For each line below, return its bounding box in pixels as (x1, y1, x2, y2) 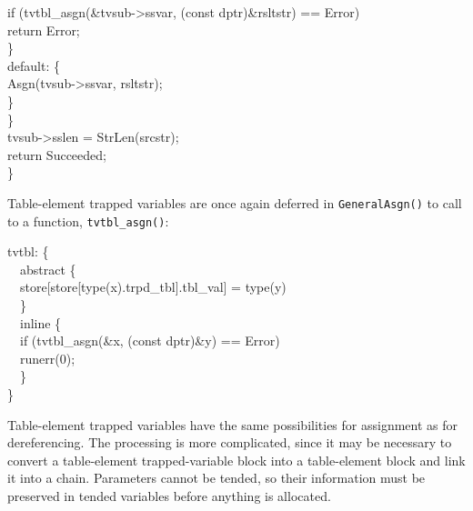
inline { (19, 313, 62, 332)
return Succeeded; (7, 145, 106, 164)
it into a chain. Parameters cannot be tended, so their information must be (7, 468, 426, 487)
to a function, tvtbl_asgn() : (7, 211, 169, 230)
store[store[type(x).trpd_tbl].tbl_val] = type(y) (19, 277, 287, 296)
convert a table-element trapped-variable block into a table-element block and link (7, 450, 466, 469)
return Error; (7, 20, 80, 39)
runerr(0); (19, 348, 75, 367)
